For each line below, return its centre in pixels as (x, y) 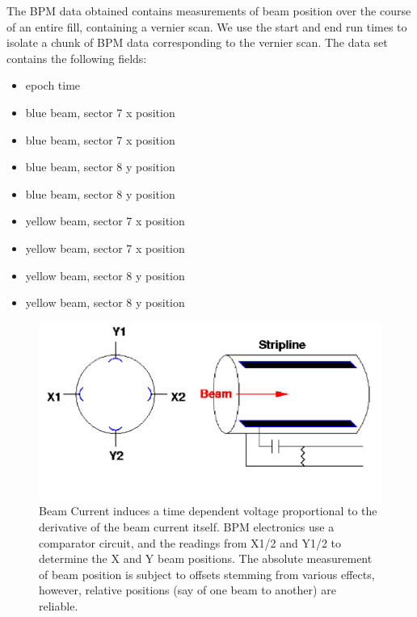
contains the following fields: (77, 58)
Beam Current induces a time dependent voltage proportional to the (208, 511)
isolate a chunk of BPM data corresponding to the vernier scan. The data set (197, 42)
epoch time (53, 85)
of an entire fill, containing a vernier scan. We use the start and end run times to (207, 26)
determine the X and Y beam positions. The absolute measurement (206, 558)
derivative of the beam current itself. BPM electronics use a (187, 526)
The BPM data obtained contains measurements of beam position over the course (209, 10)
